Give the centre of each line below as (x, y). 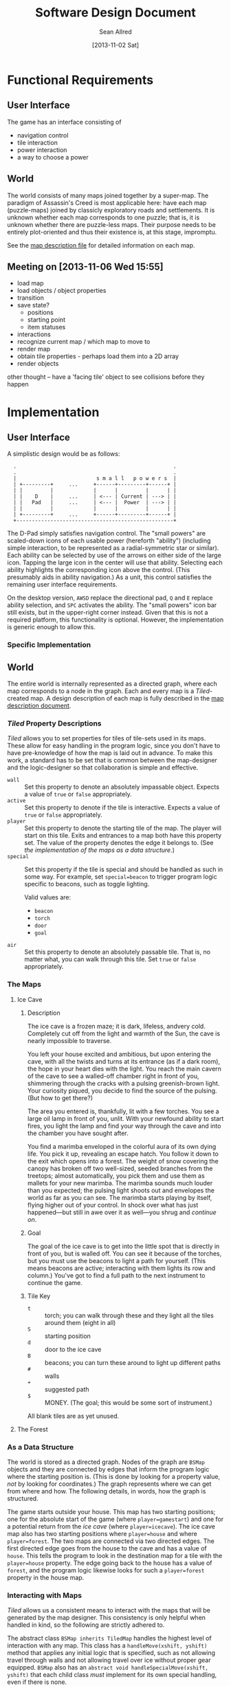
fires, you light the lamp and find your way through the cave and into (124, 1126)
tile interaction (37, 142)
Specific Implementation (49, 645)
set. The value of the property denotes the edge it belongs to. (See (119, 843)
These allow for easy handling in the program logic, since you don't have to (114, 746)
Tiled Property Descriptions (54, 723)
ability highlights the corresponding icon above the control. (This (99, 570)
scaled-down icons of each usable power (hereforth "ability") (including (109, 540)
